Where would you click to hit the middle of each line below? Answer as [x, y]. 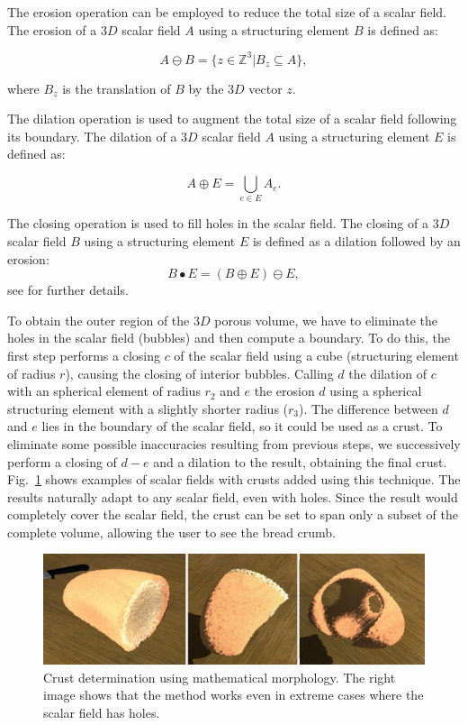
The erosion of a [52, 29]
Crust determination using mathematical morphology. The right [220, 677]
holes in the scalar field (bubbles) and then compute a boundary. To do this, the [229, 338]
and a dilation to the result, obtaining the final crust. [300, 461]
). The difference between [369, 408]
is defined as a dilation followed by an [356, 240]
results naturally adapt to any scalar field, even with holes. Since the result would [233, 496]
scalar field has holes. [102, 712]
